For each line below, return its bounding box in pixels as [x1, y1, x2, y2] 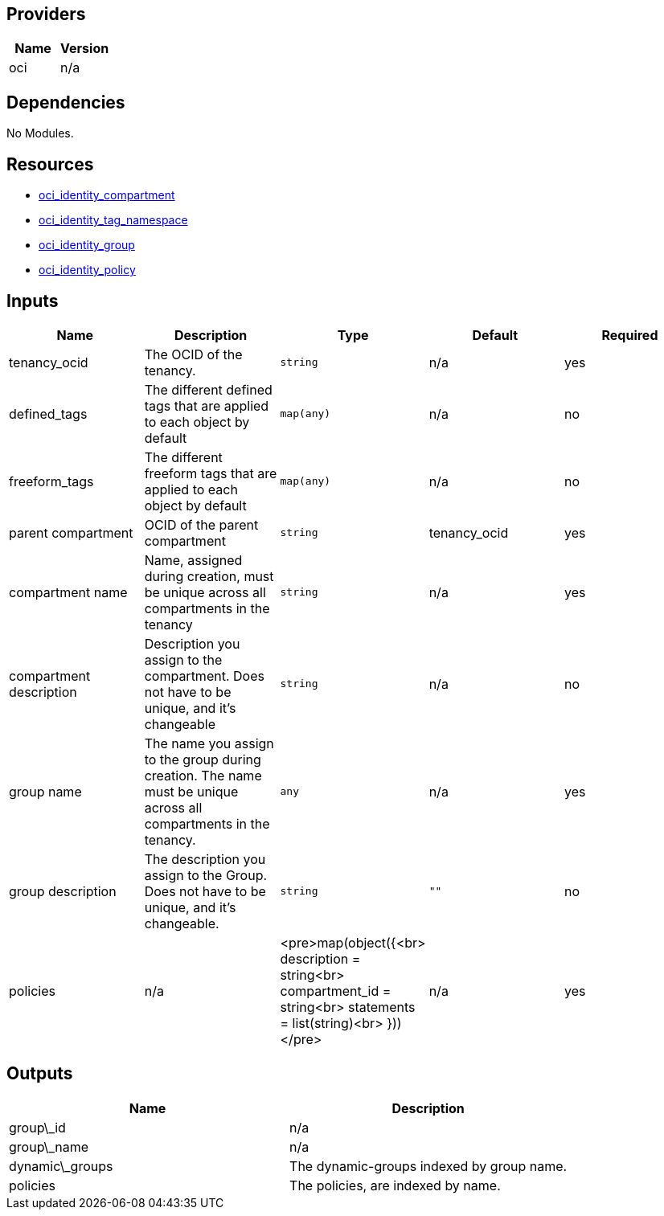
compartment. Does [144, 667, 264, 684]
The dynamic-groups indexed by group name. [289, 1157, 568, 1174]
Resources [6, 154, 94, 174]
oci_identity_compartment [39, 188, 175, 203]
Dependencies [6, 92, 125, 113]
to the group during [144, 751, 261, 768]
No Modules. [6, 126, 74, 141]
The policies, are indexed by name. [289, 1177, 501, 1193]
